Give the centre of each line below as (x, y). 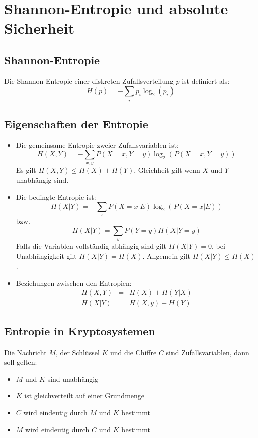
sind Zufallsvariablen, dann (208, 352)
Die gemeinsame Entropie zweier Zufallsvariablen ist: (97, 145)
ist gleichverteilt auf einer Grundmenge (84, 396)
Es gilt (26, 170)
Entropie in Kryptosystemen (80, 331)
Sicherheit (39, 28)
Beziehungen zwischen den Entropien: (74, 282)
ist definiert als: (206, 81)
